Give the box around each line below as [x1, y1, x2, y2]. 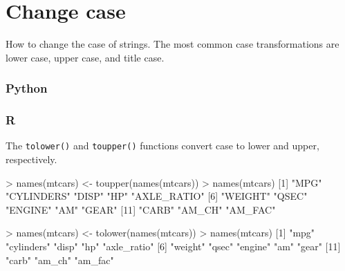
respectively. [6, 152, 57, 167]
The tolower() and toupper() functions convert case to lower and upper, [6, 138, 319, 153]
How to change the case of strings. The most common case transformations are [6, 37, 339, 51]
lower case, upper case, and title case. [6, 50, 165, 64]
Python [6, 80, 48, 97]
